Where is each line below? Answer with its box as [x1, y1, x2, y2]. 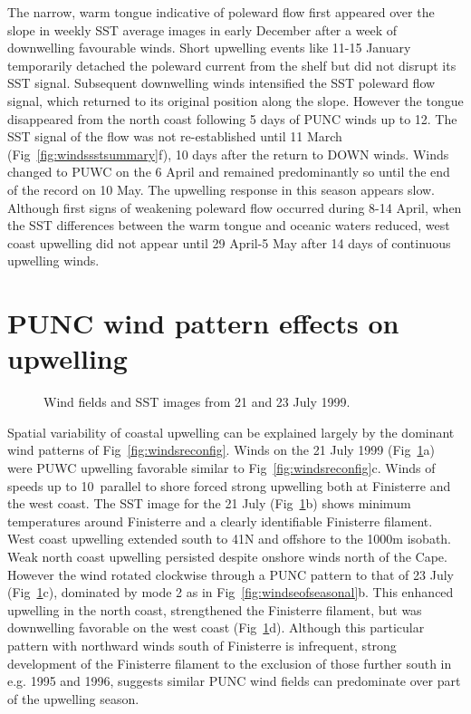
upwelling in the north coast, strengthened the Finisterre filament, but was [7, 600, 422, 619]
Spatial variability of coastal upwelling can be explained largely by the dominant [7, 422, 455, 441]
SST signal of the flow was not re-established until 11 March [7, 127, 342, 146]
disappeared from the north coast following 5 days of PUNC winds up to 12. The [7, 109, 457, 128]
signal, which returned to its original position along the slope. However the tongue [7, 91, 464, 110]
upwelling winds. [7, 251, 100, 270]
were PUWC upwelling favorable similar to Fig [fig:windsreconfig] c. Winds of [7, 458, 436, 477]
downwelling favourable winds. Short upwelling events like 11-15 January [7, 38, 411, 57]
